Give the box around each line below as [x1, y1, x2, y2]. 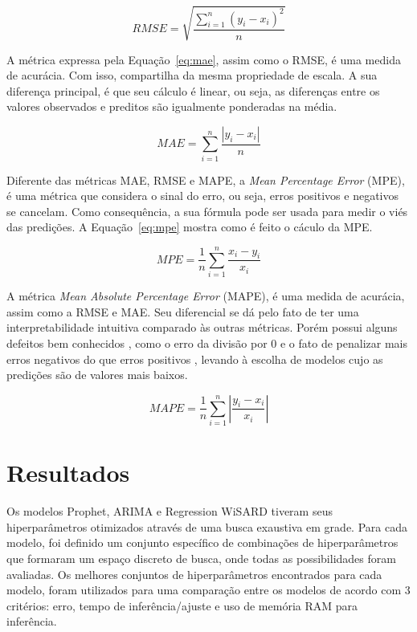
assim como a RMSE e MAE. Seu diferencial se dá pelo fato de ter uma [6, 303, 359, 320]
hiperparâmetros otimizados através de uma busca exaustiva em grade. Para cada [6, 518, 407, 535]
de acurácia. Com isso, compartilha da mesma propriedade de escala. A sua [6, 67, 378, 84]
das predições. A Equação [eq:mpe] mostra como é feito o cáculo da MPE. [6, 218, 373, 235]
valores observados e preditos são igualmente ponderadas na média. [6, 98, 337, 115]
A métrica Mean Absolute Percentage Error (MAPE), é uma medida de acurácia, [6, 287, 405, 304]
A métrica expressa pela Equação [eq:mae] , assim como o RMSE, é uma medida [6, 51, 401, 67]
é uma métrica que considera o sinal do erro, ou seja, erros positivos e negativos [6, 187, 399, 204]
